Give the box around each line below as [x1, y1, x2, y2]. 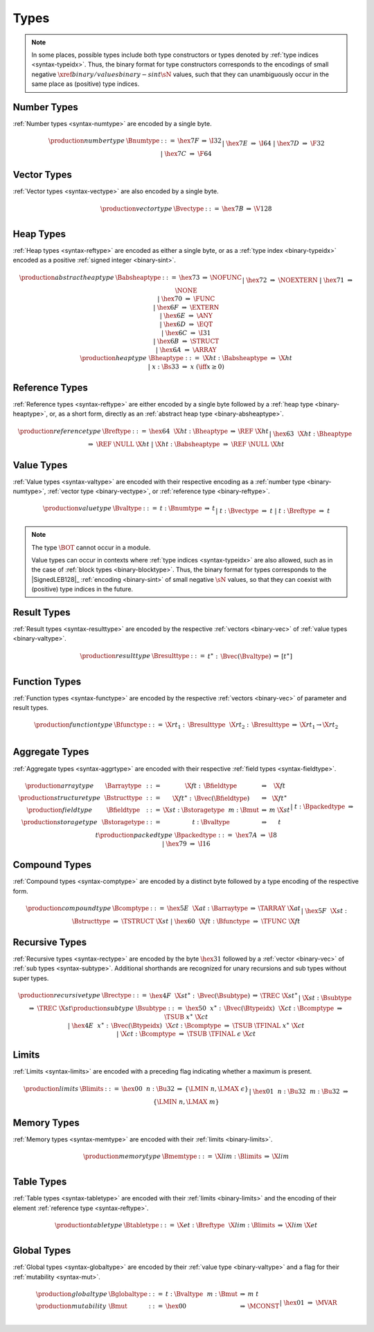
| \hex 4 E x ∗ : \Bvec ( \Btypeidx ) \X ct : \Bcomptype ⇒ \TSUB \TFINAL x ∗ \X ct [67, 1020, 305, 1029]
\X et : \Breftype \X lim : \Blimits [177, 1221, 276, 1229]
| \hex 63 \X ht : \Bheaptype [269, 429, 353, 438]
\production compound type [26, 904, 112, 912]
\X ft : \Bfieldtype [184, 781, 238, 790]
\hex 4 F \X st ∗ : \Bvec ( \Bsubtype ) [149, 991, 251, 1000]
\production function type [33, 721, 114, 729]
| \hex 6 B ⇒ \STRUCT [153, 337, 220, 346]
